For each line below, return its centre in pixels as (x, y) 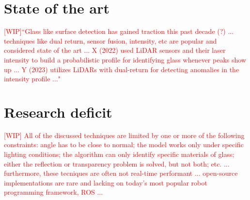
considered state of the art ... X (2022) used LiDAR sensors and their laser (115, 50)
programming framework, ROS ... (54, 192)
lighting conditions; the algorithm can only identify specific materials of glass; (119, 154)
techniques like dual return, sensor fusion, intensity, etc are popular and (110, 40)
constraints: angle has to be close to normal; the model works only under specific (124, 145)
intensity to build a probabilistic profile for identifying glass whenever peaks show (125, 59)
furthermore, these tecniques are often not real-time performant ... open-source (121, 173)
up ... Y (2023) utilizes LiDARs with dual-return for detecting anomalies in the (122, 69)
